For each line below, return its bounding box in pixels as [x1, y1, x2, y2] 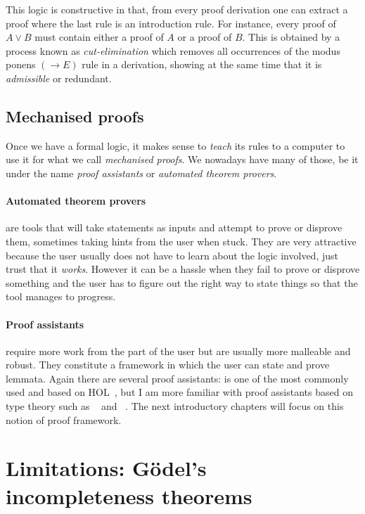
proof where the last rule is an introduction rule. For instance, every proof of [6, 15, 336, 30]
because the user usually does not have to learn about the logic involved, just [6, 248, 338, 262]
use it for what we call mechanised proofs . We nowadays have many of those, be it [6, 152, 359, 167]
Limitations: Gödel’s [6, 454, 207, 482]
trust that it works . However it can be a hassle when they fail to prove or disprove [6, 262, 360, 276]
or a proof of [177, 30, 232, 44]
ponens [6, 57, 36, 72]
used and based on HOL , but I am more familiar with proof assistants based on [6, 385, 353, 399]
